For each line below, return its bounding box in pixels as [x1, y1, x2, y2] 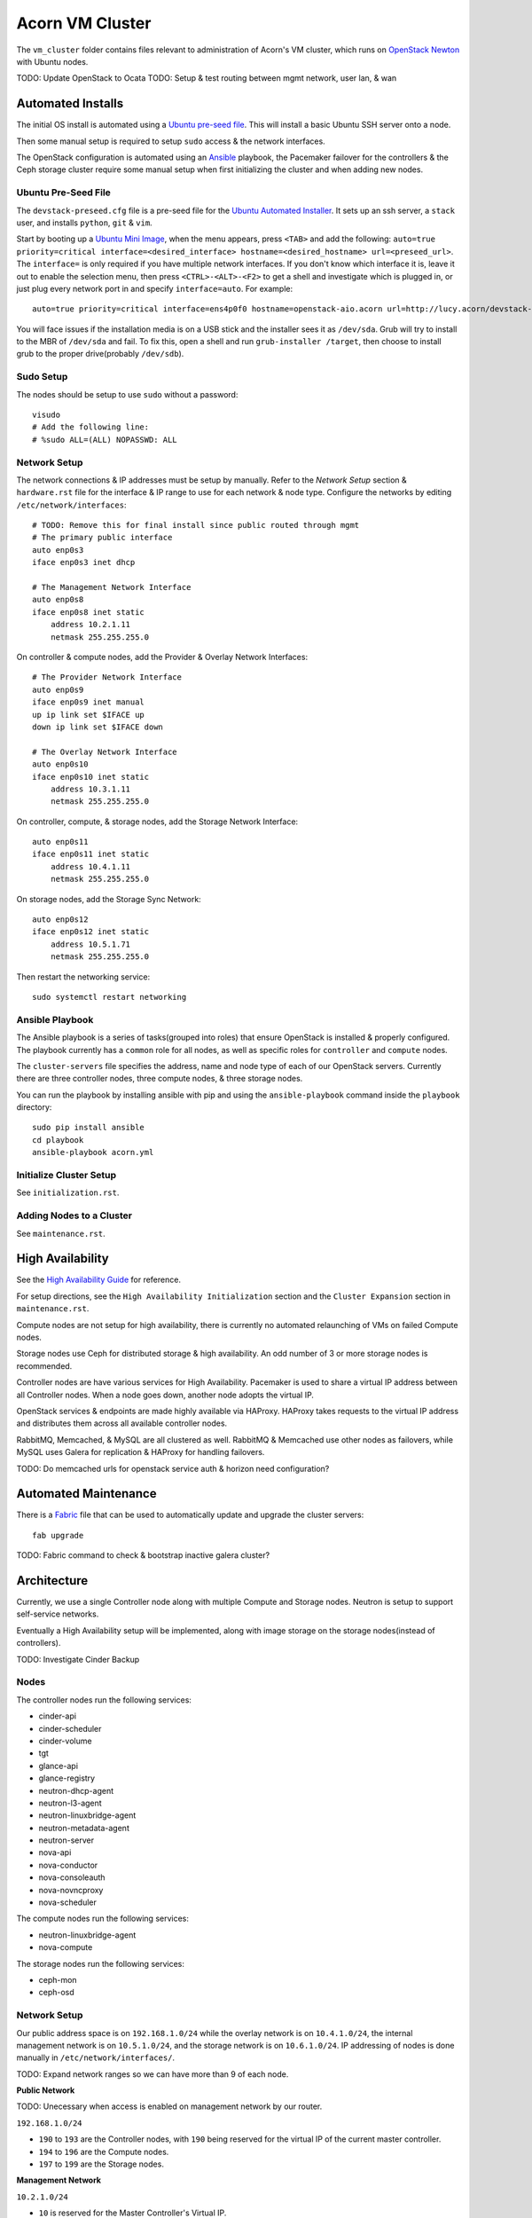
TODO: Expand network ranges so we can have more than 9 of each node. [16, 2068, 289, 2080]
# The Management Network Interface [32, 582, 192, 593]
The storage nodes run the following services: [16, 1958, 185, 1969]
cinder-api [38, 1711, 77, 1721]
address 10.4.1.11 [50, 861, 131, 871]
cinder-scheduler [38, 1723, 102, 1734]
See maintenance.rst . [16, 1228, 106, 1239]
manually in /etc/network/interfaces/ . [16, 2052, 176, 2063]
